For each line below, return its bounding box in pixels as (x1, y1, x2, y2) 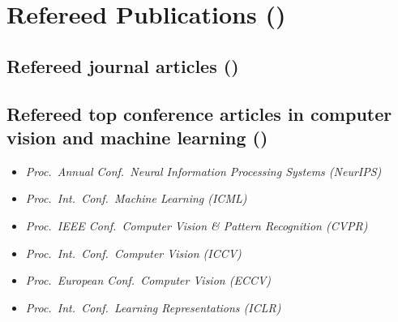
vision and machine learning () (6, 124, 268, 149)
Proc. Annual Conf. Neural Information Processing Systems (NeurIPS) (25, 162, 382, 179)
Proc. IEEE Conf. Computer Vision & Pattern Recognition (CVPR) (25, 217, 368, 234)
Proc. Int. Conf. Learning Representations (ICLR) (25, 298, 281, 316)
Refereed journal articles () (6, 53, 239, 78)
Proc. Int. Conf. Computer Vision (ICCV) (25, 244, 242, 261)
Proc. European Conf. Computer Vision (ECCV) (25, 272, 272, 289)
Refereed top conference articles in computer (6, 101, 392, 126)
